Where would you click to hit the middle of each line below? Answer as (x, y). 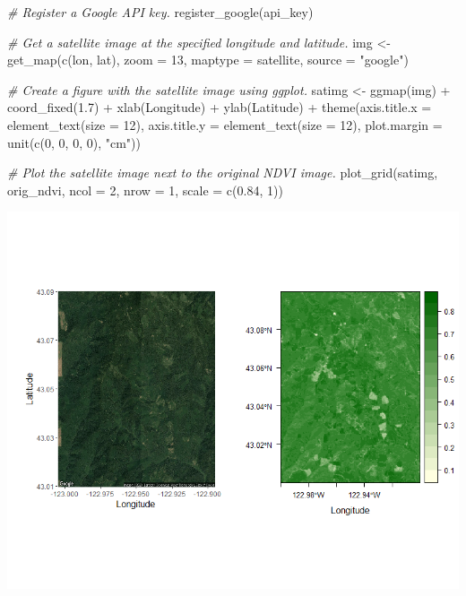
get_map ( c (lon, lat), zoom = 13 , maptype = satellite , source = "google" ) (208, 60)
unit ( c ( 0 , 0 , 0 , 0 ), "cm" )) (74, 142)
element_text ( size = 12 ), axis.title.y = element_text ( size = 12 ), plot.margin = (225, 124)
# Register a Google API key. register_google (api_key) (160, 12)
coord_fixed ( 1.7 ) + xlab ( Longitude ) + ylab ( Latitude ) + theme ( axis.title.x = (220, 107)
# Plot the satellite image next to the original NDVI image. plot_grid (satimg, (223, 173)
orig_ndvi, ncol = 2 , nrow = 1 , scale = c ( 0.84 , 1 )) (145, 190)
